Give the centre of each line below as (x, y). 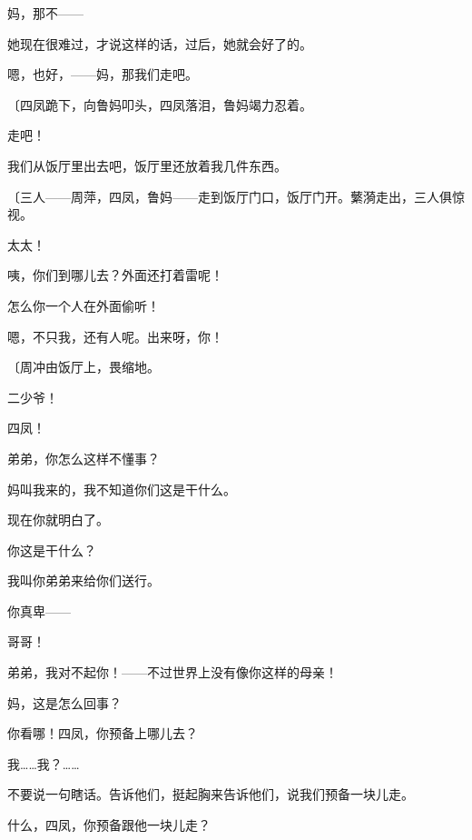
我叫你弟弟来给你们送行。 (84, 580)
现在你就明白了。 (58, 520)
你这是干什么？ (52, 550)
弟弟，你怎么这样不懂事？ (84, 458)
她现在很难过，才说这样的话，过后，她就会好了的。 (160, 43)
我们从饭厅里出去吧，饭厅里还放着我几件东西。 (147, 165)
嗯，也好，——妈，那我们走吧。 (103, 74)
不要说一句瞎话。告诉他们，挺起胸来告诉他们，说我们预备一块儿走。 (211, 794)
